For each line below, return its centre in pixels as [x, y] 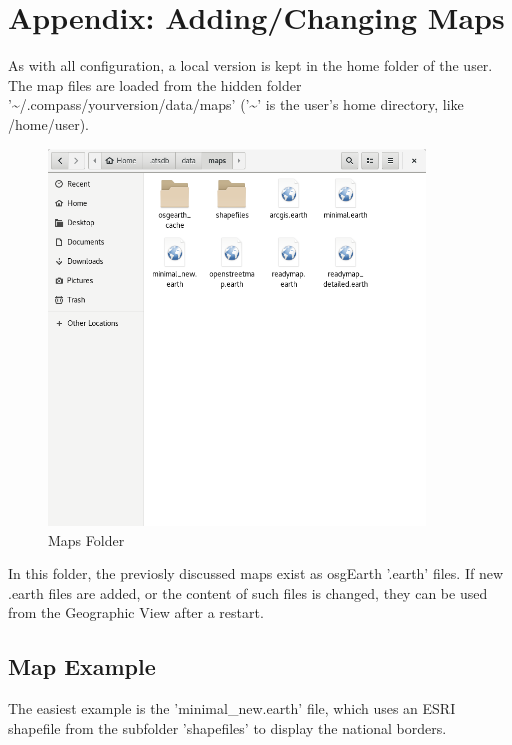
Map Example [82, 666]
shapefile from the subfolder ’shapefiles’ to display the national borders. [227, 727]
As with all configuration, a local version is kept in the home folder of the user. [250, 65]
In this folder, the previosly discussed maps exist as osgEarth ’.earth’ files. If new [255, 573]
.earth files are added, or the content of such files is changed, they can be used [248, 592]
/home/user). [49, 123]
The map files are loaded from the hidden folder [155, 84]
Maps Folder [86, 539]
